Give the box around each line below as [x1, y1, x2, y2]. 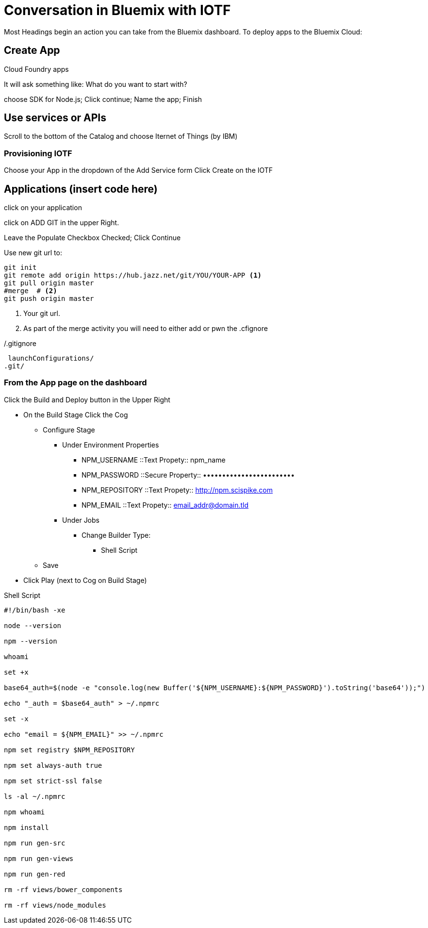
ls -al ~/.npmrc [4, 792, 66, 800]
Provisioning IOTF [4, 148, 72, 158]
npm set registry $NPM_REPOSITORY [4, 746, 135, 754]
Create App [4, 44, 60, 57]
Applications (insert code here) [4, 182, 158, 195]
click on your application [4, 203, 82, 212]
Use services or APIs [4, 112, 106, 124]
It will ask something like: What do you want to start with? [4, 80, 187, 88]
